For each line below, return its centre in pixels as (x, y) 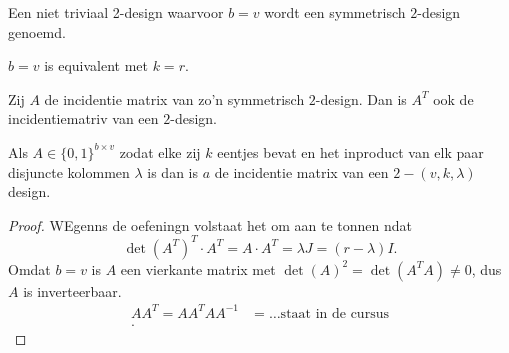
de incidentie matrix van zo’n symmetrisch (174, 98)
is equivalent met (96, 65)
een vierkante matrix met (198, 268)
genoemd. (37, 31)
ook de (453, 98)
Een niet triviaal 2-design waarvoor (116, 12)
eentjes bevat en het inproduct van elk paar (350, 151)
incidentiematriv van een (83, 118)
